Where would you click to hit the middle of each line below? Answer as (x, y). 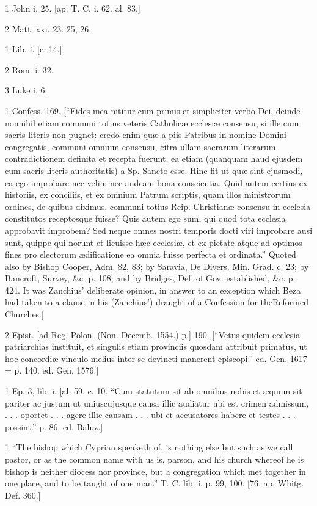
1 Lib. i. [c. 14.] (34, 49)
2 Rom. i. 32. (29, 69)
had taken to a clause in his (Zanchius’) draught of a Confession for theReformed (157, 302)
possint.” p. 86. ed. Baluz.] (54, 426)
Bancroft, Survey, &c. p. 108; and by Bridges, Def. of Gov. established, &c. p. (150, 278)
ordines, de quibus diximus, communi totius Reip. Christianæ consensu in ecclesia (158, 206)
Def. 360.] (23, 495)
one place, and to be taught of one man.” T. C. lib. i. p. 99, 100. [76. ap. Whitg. (155, 483)
